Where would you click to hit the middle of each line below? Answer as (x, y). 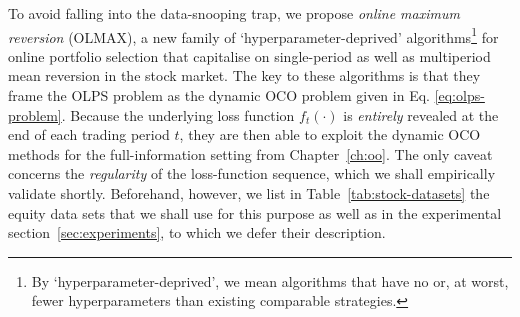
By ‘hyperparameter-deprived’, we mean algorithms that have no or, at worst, (270, 280)
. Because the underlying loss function (178, 114)
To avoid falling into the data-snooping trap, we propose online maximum (234, 13)
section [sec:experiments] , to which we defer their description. (197, 232)
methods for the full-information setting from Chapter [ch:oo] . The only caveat (250, 153)
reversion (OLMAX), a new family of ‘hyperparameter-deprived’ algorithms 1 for (253, 35)
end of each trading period (89, 134)
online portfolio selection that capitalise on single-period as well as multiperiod (249, 55)
